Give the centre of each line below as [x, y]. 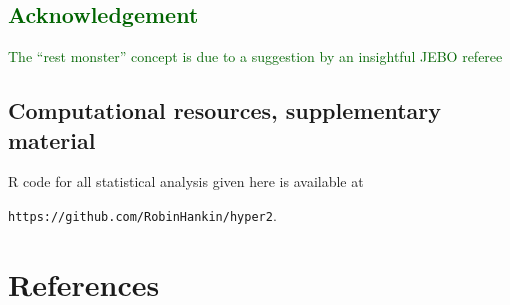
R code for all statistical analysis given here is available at [186, 181]
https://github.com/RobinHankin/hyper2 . [142, 214]
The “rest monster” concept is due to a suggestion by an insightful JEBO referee [255, 56]
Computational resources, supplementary [225, 110]
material [52, 139]
